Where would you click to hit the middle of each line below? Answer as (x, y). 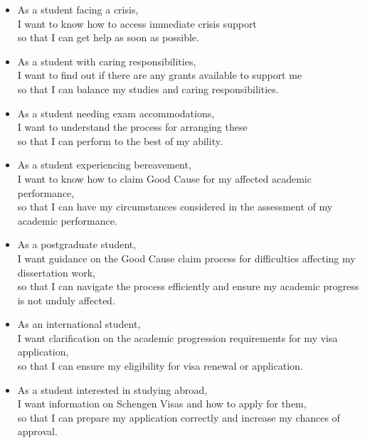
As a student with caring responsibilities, (107, 61)
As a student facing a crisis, (78, 9)
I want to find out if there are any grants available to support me (160, 75)
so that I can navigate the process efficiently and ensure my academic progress (188, 286)
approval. (37, 431)
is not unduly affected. (66, 300)
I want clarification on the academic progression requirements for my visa (178, 337)
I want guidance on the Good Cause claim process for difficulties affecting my (186, 258)
